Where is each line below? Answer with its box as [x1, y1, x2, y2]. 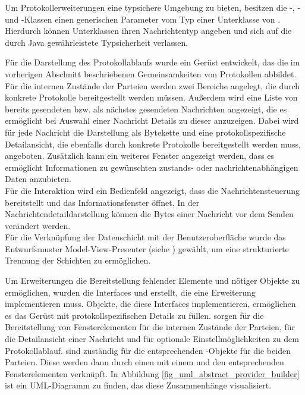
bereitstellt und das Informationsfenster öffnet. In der [5, 196, 200, 208]
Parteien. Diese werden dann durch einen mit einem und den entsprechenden [5, 356, 284, 368]
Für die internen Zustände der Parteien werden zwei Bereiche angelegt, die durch [5, 79, 300, 92]
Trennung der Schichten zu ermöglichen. [5, 254, 151, 267]
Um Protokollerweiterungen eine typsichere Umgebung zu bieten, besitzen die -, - [5, 1, 301, 13]
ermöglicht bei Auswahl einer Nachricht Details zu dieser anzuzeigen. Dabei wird [5, 114, 299, 127]
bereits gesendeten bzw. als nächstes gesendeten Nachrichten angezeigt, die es [5, 102, 287, 115]
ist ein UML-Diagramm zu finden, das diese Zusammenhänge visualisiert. [5, 379, 272, 391]
